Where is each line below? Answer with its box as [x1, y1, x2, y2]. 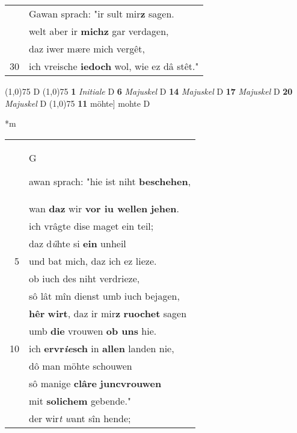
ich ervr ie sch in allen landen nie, [29, 341, 174, 355]
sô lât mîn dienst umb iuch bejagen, [29, 288, 180, 303]
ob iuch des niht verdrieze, [29, 271, 140, 285]
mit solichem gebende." [29, 393, 131, 408]
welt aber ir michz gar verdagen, [29, 24, 169, 38]
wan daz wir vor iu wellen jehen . [29, 201, 180, 215]
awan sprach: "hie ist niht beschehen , [29, 174, 191, 188]
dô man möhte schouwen [29, 358, 132, 373]
